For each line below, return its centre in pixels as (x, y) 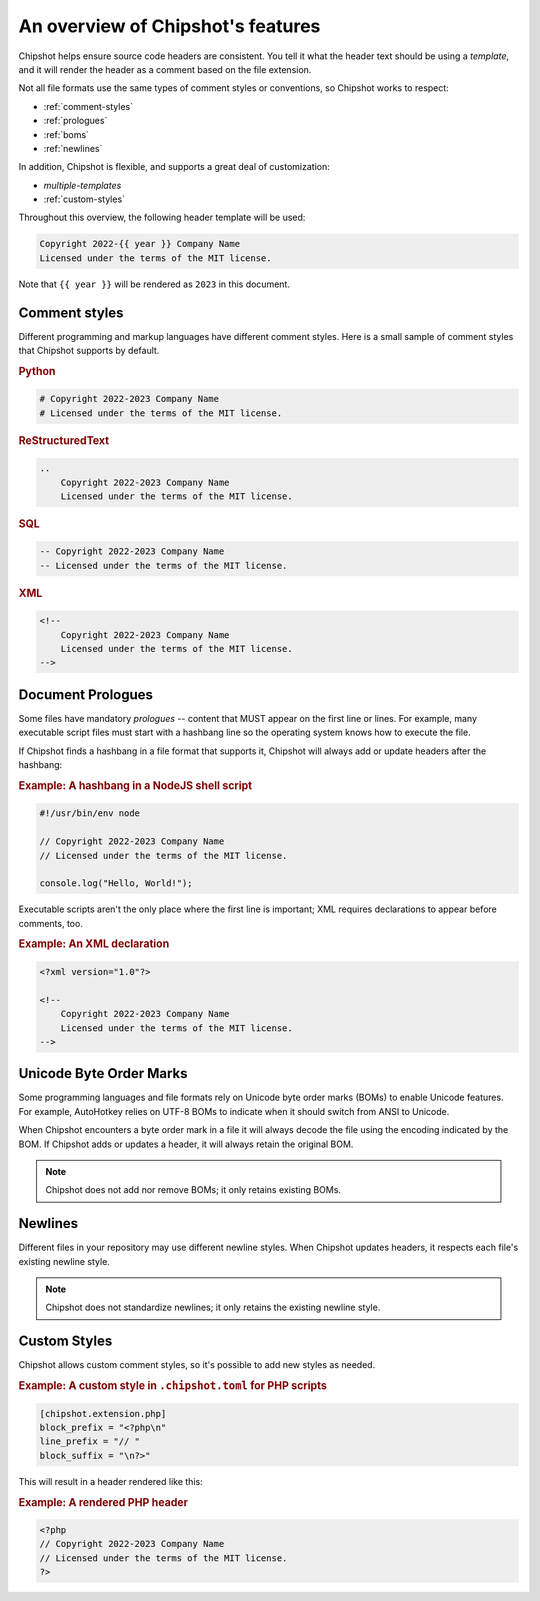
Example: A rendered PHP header (103, 1502)
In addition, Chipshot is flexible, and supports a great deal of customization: (174, 167)
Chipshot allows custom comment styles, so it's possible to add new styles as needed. (197, 1365)
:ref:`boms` (66, 134)
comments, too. (51, 923)
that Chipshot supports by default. (89, 351)
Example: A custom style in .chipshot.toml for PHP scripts (172, 1386)
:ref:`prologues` (75, 121)
